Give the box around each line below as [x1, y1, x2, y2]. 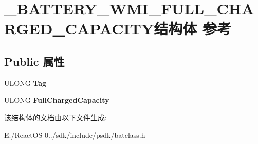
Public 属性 [4, 53, 65, 69]
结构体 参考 [154, 18, 232, 39]
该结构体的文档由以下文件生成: [4, 112, 107, 122]
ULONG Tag [4, 77, 47, 88]
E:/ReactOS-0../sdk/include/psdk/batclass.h [4, 129, 145, 140]
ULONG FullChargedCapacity [4, 95, 109, 105]
